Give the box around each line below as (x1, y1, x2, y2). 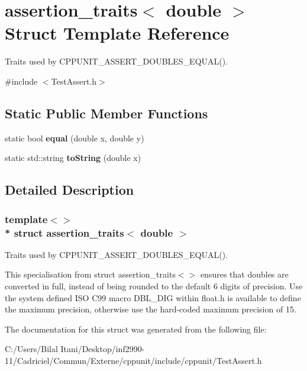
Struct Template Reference (5, 21, 230, 45)
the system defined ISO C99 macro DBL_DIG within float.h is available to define (5, 291, 301, 304)
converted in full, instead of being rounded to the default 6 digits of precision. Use (5, 280, 303, 292)
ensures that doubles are (200, 268, 289, 280)
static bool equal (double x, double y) (5, 131, 144, 144)
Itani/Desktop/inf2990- (60, 343, 145, 355)
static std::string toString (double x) (5, 151, 141, 164)
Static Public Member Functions (5, 104, 208, 122)
